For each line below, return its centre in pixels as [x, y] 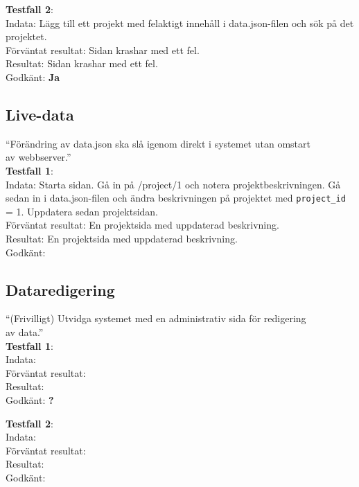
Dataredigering [60, 289]
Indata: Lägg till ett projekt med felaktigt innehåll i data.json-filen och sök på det [180, 23]
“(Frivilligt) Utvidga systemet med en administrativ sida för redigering [156, 318]
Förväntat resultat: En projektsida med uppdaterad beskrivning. [142, 225]
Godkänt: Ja [33, 77]
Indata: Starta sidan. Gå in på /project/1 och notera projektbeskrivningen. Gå [173, 184]
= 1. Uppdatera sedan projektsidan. [82, 211]
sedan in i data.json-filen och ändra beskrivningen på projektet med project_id [176, 198]
